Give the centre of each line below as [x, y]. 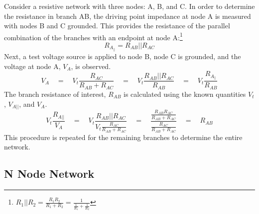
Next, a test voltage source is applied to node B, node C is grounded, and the [123, 56]
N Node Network [49, 174]
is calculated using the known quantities [185, 94]
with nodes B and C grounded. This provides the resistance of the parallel [117, 26]
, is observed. [91, 66]
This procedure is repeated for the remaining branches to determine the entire [123, 137]
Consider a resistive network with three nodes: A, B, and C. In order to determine [129, 6]
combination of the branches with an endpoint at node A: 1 [93, 36]
